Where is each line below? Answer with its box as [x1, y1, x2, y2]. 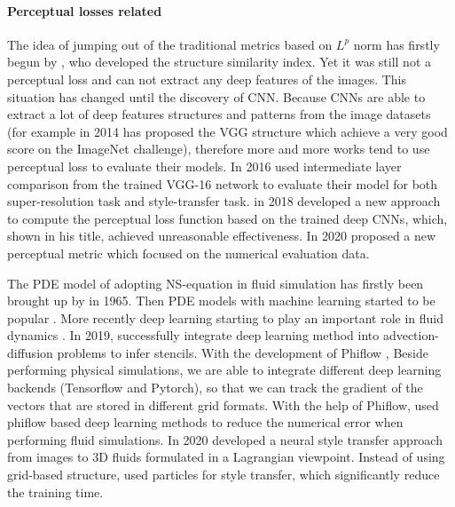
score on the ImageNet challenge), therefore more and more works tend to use [7, 139, 430, 158]
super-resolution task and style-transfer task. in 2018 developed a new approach [7, 192, 441, 210]
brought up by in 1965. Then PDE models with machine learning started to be [7, 291, 435, 310]
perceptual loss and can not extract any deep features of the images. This [7, 69, 407, 88]
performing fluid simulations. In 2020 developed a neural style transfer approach [7, 430, 443, 448]
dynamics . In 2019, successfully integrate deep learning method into [7, 326, 380, 345]
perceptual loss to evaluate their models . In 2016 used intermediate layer [7, 156, 402, 175]
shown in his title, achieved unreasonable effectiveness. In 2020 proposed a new [7, 226, 436, 245]
